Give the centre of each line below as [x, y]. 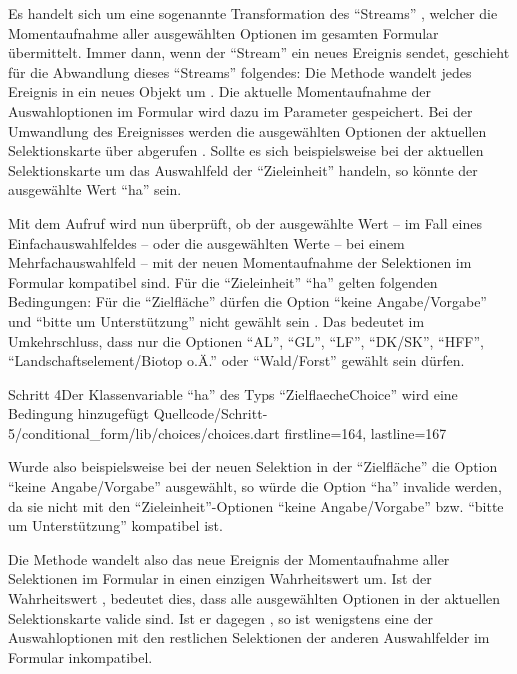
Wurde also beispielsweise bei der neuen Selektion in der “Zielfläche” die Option [253, 466]
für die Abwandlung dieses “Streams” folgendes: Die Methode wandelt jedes [240, 71]
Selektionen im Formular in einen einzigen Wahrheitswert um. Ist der [220, 578]
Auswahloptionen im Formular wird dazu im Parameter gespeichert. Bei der [240, 110]
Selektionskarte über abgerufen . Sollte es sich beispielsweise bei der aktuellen [246, 150]
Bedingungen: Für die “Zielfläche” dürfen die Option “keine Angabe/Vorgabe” [247, 301]
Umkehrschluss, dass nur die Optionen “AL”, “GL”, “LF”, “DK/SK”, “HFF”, [246, 340]
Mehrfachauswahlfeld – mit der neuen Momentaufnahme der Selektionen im [240, 262]
